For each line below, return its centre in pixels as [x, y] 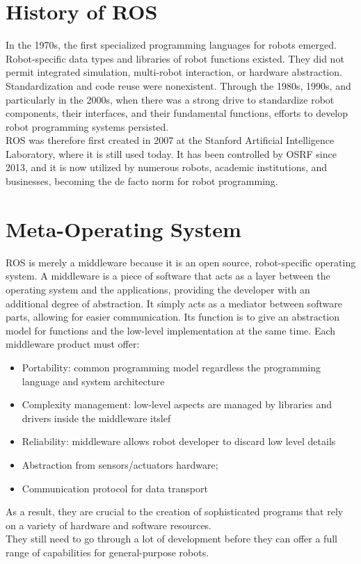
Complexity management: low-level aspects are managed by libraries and [177, 404]
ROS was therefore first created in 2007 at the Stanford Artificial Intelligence [170, 140]
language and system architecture [93, 381]
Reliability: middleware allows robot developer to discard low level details [179, 441]
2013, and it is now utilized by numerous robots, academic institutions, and [167, 167]
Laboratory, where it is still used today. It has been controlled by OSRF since [171, 153]
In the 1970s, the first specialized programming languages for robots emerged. [171, 45]
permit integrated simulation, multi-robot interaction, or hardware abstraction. [174, 72]
